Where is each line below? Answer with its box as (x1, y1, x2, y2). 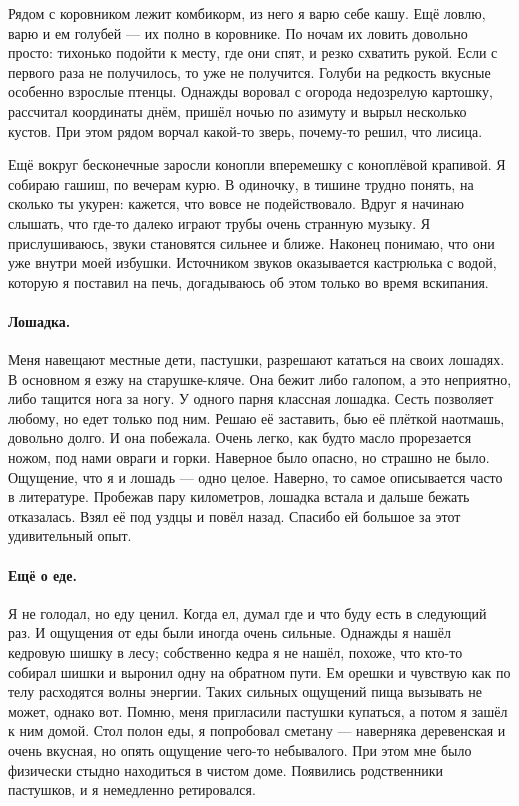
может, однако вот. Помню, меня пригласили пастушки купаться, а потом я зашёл (8, 700, 508, 721)
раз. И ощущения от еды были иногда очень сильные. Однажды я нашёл (8, 622, 452, 643)
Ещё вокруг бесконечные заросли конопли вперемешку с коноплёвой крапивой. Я (8, 154, 506, 175)
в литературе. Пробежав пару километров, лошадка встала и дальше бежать (8, 486, 470, 507)
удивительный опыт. (8, 525, 132, 546)
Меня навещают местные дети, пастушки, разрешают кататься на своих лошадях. (8, 349, 505, 370)
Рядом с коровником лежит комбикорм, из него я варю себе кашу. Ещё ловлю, (8, 3, 486, 23)
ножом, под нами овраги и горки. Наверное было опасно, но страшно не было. (8, 447, 490, 468)
